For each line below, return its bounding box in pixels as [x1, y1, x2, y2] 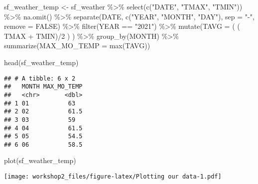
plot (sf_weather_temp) [4, 155, 76, 166]
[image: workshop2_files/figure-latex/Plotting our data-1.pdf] [4, 173, 222, 181]
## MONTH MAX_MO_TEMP [4, 83, 83, 91]
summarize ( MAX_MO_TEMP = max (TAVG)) [4, 40, 150, 51]
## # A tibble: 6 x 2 [4, 75, 76, 82]
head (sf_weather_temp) [4, 57, 79, 67]
